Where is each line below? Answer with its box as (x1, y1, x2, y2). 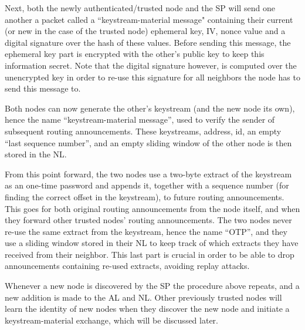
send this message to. (5, 82, 81, 95)
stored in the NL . (5, 148, 67, 160)
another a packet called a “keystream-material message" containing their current (5, 13, 293, 25)
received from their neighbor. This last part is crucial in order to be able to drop (5, 248, 294, 260)
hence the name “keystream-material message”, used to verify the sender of (5, 113, 275, 126)
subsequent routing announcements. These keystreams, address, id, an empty (5, 124, 282, 137)
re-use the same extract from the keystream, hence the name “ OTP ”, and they (5, 225, 287, 237)
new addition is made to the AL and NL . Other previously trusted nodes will (5, 291, 282, 303)
